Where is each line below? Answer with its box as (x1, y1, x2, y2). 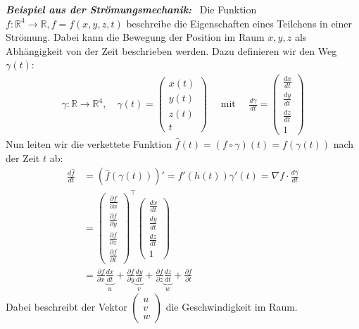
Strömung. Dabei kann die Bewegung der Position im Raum (6, 30, 265, 44)
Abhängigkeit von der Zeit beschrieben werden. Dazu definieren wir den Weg (6, 43, 337, 58)
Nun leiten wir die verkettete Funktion (6, 137, 172, 151)
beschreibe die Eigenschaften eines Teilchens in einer (126, 15, 352, 30)
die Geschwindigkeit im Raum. (165, 299, 298, 314)
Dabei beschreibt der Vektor (6, 299, 127, 314)
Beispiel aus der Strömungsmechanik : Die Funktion (6, 2, 257, 16)
